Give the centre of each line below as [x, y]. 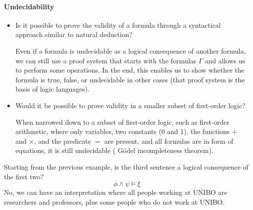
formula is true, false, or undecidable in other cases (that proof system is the [130, 79]
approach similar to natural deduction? [74, 34]
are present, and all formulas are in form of [169, 141]
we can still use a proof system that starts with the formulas [106, 60]
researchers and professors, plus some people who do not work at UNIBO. [114, 201]
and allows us [225, 60]
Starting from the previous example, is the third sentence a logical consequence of [126, 166]
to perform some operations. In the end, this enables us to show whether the [130, 70]
